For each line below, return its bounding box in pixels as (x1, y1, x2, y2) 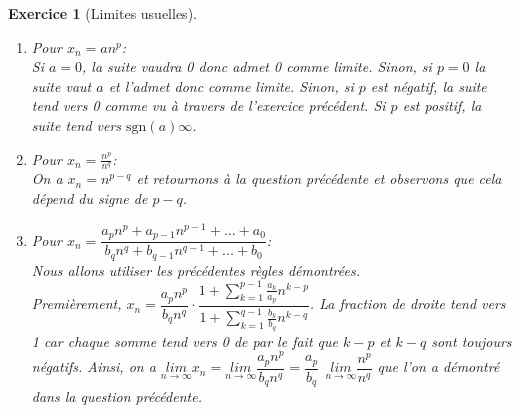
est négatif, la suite (370, 75, 487, 96)
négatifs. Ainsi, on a (31, 356, 156, 377)
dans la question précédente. (31, 386, 202, 407)
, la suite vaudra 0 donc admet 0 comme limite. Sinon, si (82, 56, 432, 77)
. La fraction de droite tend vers (309, 293, 506, 314)
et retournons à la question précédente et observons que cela (136, 168, 502, 189)
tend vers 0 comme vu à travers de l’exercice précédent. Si (31, 95, 386, 116)
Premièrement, (31, 293, 122, 314)
